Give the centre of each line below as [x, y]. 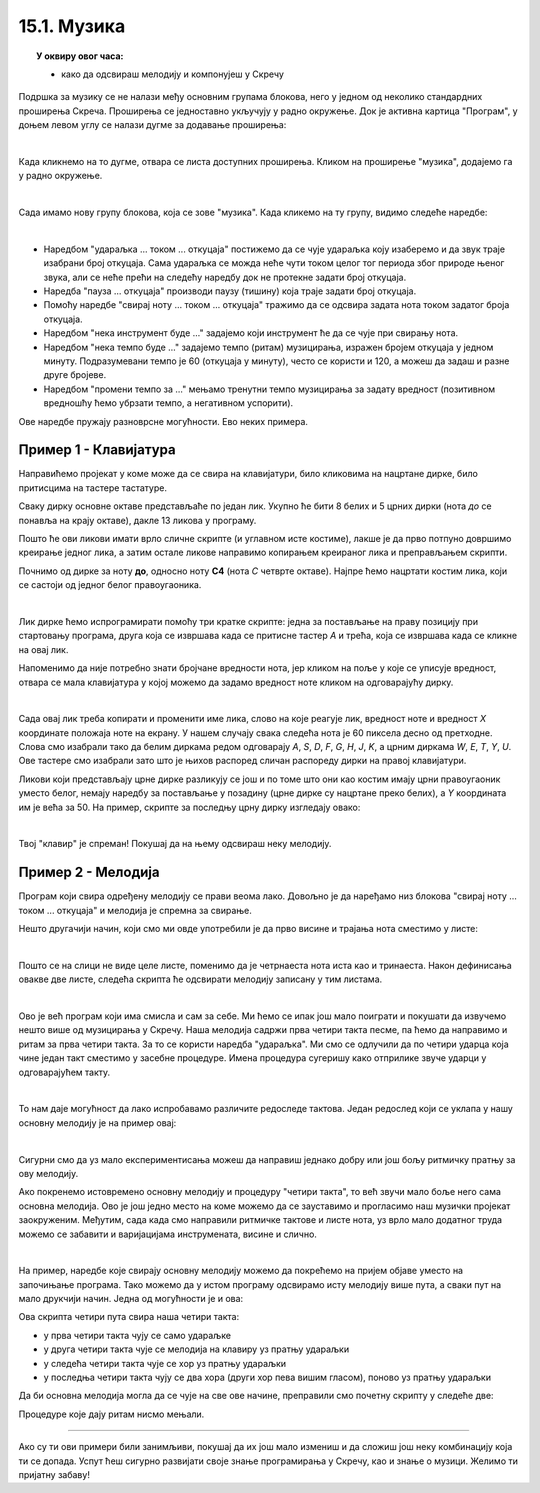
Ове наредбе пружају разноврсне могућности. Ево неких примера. [163, 421]
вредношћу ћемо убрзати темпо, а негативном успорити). [168, 403]
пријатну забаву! [54, 1474]
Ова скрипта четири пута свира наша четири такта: [129, 1317]
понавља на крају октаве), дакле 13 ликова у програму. [137, 520]
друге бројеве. [75, 375]
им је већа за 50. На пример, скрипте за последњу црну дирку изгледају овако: [189, 807]
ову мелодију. [48, 1173]
